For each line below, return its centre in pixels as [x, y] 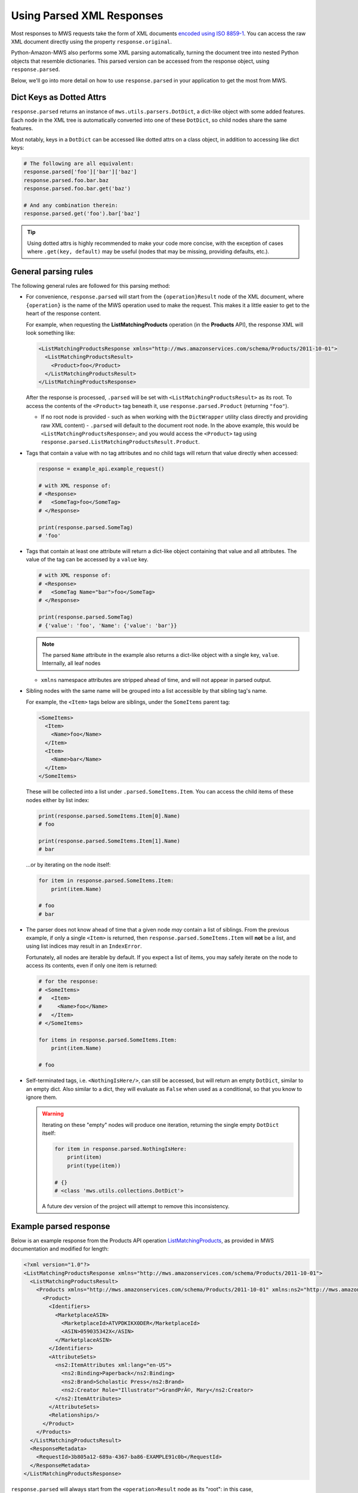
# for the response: [68, 981]
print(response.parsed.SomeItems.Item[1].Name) [109, 841]
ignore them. [42, 1097]
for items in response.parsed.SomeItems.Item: [108, 1040]
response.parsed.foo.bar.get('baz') [77, 189]
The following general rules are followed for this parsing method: [90, 285]
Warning [53, 1114]
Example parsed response [61, 1226]
